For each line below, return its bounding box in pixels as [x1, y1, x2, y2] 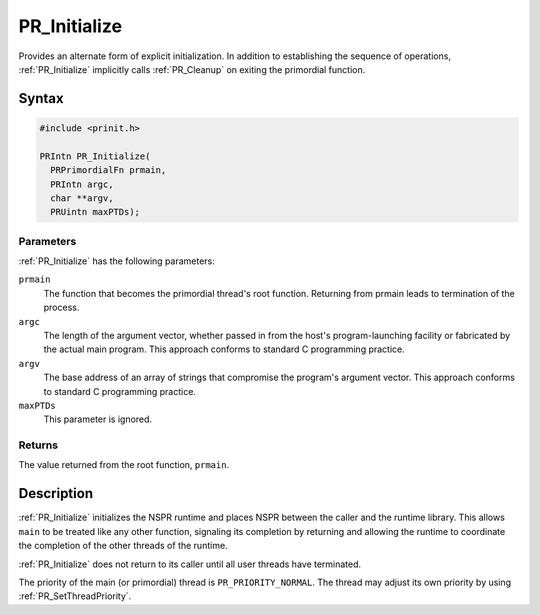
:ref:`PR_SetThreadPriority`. [18, 590, 132, 602]
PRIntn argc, [50, 178, 114, 190]
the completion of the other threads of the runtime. [18, 540, 229, 552]
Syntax [18, 90, 64, 107]
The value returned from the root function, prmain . [18, 459, 230, 471]
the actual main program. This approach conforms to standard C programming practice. [43, 343, 405, 355]
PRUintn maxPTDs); [50, 206, 140, 218]
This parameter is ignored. [43, 413, 153, 425]
